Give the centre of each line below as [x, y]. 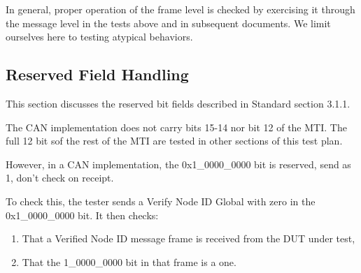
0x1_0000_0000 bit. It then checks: [82, 215]
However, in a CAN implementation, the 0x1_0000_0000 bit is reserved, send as [178, 164]
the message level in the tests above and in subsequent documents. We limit [168, 23]
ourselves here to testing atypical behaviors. [99, 37]
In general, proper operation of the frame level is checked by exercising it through [180, 9]
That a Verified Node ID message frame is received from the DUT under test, [189, 238]
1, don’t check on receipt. [60, 178]
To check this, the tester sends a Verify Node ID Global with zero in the [161, 201]
